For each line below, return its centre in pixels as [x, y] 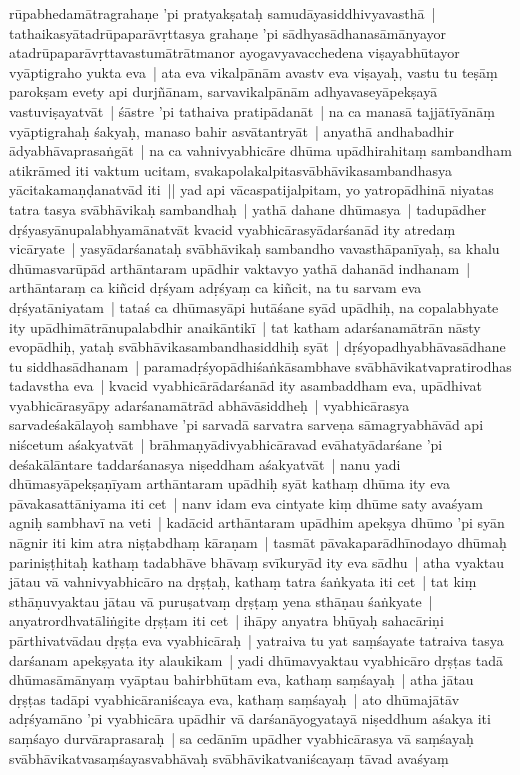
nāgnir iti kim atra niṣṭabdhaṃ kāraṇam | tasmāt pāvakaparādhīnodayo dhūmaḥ [258, 542]
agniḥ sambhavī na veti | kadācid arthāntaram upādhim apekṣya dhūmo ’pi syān [257, 522]
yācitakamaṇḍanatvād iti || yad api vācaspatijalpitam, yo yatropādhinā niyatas [251, 189]
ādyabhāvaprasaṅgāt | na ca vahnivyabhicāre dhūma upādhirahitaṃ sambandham [260, 150]
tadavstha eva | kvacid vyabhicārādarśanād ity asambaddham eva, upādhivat [245, 385]
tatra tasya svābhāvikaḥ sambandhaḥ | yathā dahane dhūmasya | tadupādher [248, 208]
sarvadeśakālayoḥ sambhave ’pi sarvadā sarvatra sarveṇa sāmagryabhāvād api [246, 424]
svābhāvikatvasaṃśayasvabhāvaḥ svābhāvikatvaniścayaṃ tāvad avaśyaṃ [229, 757]
